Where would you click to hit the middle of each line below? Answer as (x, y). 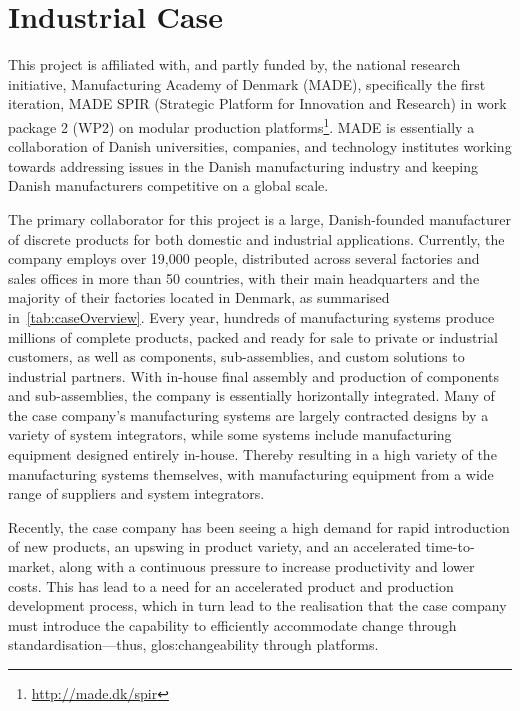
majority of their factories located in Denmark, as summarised (199, 297)
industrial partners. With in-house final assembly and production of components (254, 375)
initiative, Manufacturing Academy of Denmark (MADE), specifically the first (247, 83)
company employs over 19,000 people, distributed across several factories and (244, 258)
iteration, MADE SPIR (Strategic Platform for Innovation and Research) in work (257, 103)
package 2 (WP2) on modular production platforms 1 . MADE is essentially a (241, 125)
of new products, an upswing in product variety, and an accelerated (214, 546)
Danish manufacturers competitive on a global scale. (168, 185)
